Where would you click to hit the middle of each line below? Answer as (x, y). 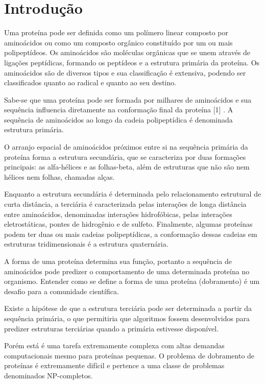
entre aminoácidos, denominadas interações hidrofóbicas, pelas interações (118, 214)
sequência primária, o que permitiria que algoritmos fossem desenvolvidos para (127, 318)
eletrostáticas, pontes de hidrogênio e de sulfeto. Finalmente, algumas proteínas (128, 224)
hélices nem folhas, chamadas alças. (59, 176)
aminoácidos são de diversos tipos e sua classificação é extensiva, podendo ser (125, 72)
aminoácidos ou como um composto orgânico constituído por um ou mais (118, 42)
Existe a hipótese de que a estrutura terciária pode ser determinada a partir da (128, 308)
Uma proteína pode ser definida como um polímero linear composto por (116, 32)
